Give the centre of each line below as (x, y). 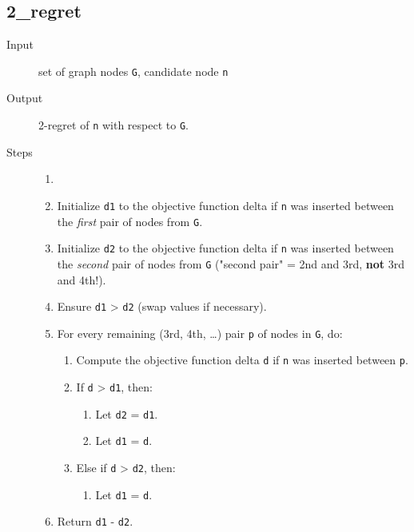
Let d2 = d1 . (127, 413)
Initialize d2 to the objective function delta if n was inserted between (225, 248)
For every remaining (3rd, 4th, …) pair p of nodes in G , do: (200, 333)
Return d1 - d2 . (95, 521)
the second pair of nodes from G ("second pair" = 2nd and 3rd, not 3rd (231, 263)
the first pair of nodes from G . (130, 221)
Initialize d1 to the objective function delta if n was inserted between (225, 205)
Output (25, 98)
